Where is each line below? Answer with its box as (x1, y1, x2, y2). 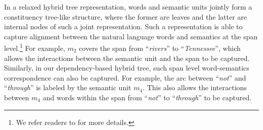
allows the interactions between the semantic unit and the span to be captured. (4, 52, 250, 63)
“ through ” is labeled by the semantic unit (4, 82, 131, 93)
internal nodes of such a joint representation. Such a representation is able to (4, 21, 243, 32)
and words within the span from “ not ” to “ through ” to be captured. (42, 92, 252, 102)
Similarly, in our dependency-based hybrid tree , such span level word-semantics (4, 62, 249, 73)
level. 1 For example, (4, 41, 65, 53)
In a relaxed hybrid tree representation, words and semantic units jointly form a (4, 2, 252, 12)
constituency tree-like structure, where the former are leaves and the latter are (4, 11, 247, 22)
